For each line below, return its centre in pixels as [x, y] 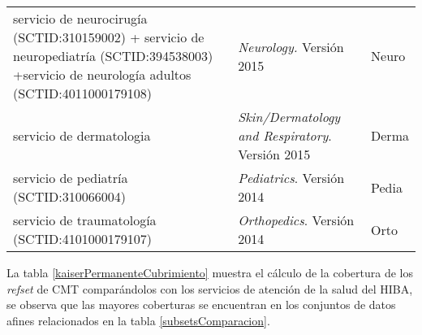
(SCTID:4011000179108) [82, 93]
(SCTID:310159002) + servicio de [109, 37]
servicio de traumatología [85, 220]
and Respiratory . [285, 135]
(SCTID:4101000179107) [82, 239]
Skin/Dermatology [289, 117]
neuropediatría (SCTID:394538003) [113, 56]
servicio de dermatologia [82, 135]
